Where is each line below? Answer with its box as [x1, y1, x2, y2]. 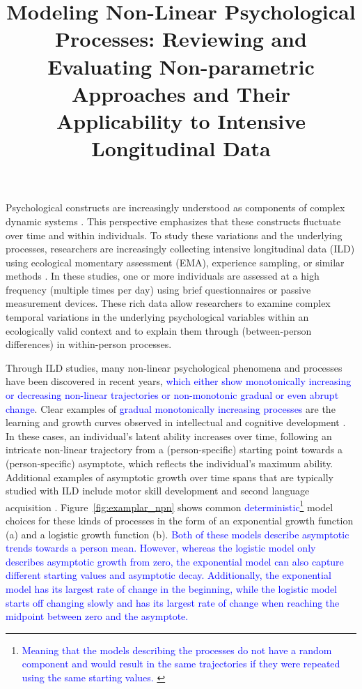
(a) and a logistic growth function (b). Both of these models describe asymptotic [6, 527, 349, 541]
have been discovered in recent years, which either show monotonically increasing [6, 374, 352, 388]
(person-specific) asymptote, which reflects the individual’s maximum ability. [6, 456, 333, 470]
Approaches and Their [71, 79, 291, 107]
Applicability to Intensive [56, 106, 306, 135]
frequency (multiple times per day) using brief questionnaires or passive [6, 282, 311, 296]
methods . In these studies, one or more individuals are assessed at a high [6, 268, 320, 283]
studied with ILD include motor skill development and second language [6, 483, 310, 498]
